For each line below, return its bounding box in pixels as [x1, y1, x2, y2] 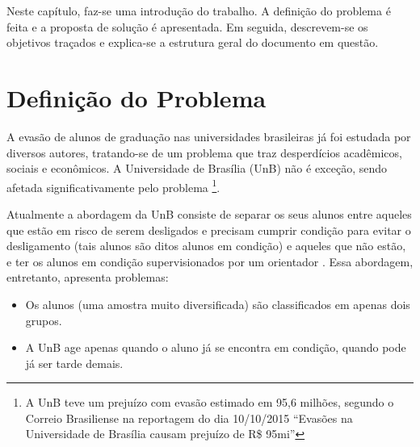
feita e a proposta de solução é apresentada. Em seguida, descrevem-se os [6, 18, 368, 35]
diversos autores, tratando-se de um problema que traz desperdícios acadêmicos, [6, 144, 402, 161]
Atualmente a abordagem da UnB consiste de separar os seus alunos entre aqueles [6, 205, 412, 222]
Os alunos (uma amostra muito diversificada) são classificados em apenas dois [25, 295, 410, 312]
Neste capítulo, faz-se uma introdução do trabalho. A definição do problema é [6, 2, 391, 19]
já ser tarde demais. [25, 354, 124, 371]
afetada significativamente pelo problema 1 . [6, 176, 220, 195]
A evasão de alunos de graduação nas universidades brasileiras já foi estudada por [6, 127, 411, 144]
